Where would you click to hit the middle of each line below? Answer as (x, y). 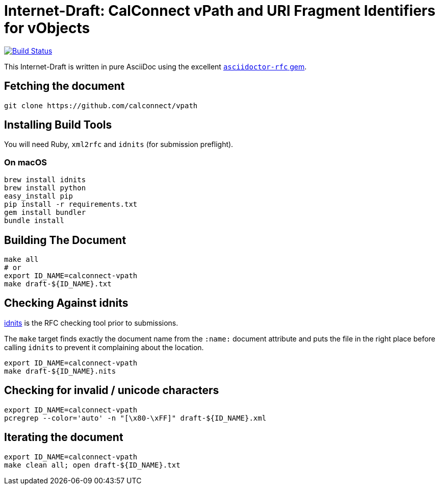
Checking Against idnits (66, 303)
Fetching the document (64, 86)
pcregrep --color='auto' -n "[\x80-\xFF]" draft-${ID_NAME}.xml (135, 418)
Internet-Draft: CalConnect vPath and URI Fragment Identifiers (220, 11)
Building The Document (65, 240)
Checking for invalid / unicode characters (112, 390)
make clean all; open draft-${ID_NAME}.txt (92, 465)
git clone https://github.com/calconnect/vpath (101, 105)
